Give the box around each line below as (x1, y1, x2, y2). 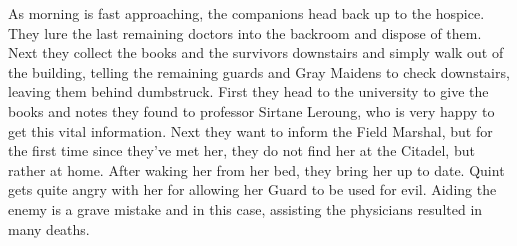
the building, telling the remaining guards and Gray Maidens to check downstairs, (8, 61, 510, 82)
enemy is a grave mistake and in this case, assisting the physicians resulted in (8, 198, 483, 219)
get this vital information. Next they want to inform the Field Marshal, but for (8, 120, 493, 141)
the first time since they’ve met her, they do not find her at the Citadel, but (8, 140, 475, 161)
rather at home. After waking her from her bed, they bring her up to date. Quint (8, 159, 505, 180)
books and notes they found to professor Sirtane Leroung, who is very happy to (8, 100, 495, 121)
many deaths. (8, 218, 90, 239)
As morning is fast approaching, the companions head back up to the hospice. (8, 3, 485, 23)
